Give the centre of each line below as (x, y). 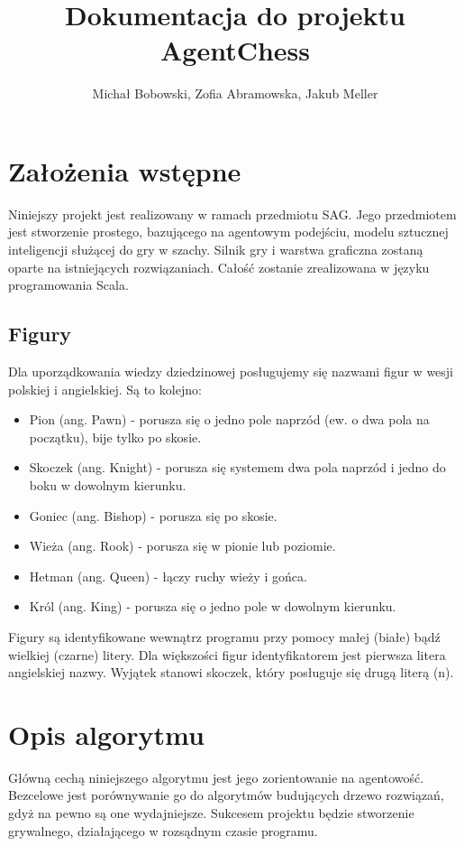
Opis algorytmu (106, 734)
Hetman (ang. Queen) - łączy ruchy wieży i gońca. (168, 576)
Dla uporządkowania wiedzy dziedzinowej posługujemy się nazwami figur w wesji (231, 372)
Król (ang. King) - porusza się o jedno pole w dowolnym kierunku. (213, 606)
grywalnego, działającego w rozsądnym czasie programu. (163, 830)
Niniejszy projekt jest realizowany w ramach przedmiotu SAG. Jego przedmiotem (232, 214)
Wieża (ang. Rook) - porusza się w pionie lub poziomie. (182, 546)
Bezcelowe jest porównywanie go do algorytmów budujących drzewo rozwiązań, (226, 795)
